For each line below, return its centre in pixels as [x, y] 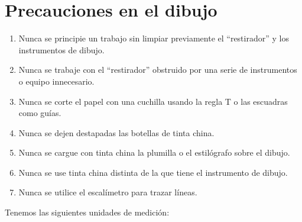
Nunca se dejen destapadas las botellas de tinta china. [116, 132]
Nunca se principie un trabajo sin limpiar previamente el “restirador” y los [154, 38]
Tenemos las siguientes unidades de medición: [87, 212]
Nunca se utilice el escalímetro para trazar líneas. [108, 192]
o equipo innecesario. [56, 81]
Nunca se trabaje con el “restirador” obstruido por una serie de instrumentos [158, 70]
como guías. [40, 113]
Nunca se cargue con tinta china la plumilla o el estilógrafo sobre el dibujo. [154, 152]
